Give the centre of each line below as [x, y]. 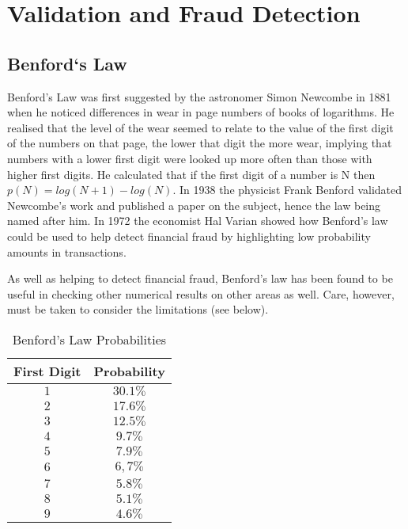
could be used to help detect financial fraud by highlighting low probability [189, 236]
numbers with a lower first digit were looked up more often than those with [190, 158]
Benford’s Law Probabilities [89, 339]
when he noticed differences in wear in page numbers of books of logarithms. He [201, 112]
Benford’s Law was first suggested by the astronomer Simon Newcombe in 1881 [199, 96]
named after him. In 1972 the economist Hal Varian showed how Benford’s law [198, 221]
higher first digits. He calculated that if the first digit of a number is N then [191, 174]
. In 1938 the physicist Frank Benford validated [287, 190]
